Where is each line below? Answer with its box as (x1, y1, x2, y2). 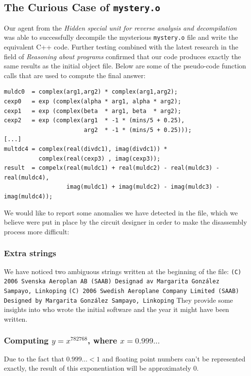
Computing (4, 334, 49, 346)
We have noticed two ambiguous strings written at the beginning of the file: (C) (4, 266, 242, 276)
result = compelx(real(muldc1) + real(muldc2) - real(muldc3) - (4, 164, 219, 172)
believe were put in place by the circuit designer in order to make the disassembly (4, 217, 247, 227)
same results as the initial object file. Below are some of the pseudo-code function (4, 61, 246, 71)
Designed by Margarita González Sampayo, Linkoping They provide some (4, 294, 233, 305)
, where (87, 334, 117, 346)
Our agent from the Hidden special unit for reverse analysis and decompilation (4, 22, 237, 33)
